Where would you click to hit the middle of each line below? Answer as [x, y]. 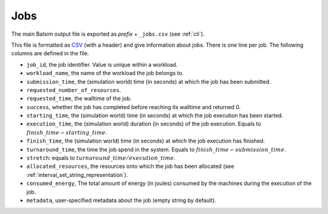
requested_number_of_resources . [74, 90]
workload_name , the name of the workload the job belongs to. [105, 73]
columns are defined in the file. [50, 53]
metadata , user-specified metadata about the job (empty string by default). [121, 200]
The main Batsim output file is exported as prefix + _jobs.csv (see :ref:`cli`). [108, 34]
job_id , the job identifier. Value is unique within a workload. [102, 64]
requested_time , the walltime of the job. [79, 99]
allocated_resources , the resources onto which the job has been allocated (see [130, 166]
